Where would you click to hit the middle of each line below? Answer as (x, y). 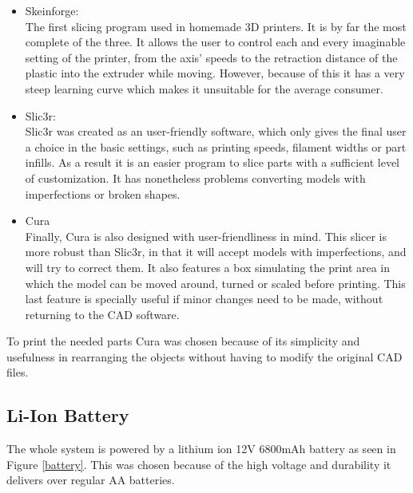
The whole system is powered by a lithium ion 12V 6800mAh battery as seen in (201, 449)
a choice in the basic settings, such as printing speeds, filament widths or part (216, 146)
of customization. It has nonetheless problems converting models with (195, 177)
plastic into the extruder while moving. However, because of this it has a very (215, 73)
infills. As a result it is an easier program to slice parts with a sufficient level (212, 162)
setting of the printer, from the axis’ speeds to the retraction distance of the (211, 57)
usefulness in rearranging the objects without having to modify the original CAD (205, 356)
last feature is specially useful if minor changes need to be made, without (204, 299)
